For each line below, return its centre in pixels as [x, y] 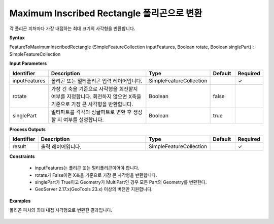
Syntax [17, 38]
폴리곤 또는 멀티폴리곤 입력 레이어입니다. [97, 81]
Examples [20, 201]
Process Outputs [27, 129]
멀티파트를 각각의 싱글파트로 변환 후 [91, 112]
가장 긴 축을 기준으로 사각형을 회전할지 [94, 89]
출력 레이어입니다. [61, 146]
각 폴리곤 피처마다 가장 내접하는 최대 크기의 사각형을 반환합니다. [72, 28]
